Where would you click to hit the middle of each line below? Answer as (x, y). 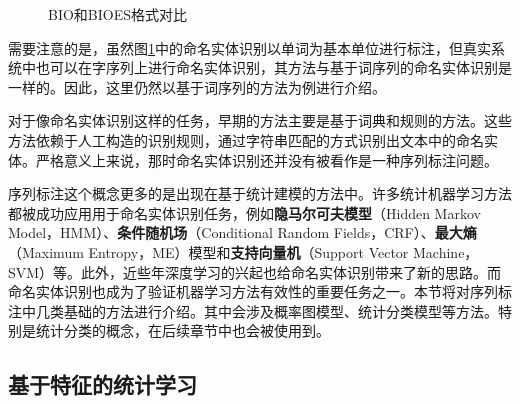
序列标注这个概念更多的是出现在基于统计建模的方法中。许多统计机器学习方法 (260, 193)
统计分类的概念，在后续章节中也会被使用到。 (182, 330)
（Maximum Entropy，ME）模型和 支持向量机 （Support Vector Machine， (243, 251)
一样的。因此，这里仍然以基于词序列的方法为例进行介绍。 (197, 86)
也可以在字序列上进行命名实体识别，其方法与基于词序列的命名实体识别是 (273, 67)
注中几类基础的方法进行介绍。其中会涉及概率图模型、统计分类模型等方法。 (253, 310)
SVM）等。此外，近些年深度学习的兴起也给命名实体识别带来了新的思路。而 (255, 271)
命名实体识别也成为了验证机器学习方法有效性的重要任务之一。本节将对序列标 (260, 291)
